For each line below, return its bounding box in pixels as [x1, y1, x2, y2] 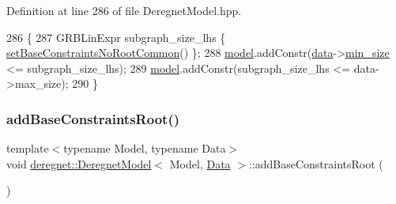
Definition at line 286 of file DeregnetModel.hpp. [6, 2, 242, 18]
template [6, 140, 49, 157]
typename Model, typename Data [63, 140, 226, 157]
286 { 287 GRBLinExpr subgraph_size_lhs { [6, 28, 226, 45]
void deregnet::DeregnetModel [6, 155, 152, 172]
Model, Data [169, 155, 231, 172]
